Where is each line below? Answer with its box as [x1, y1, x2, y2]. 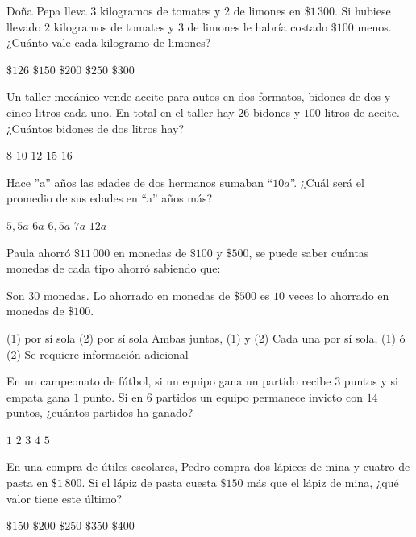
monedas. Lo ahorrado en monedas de [43, 286, 231, 303]
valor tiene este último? [6, 489, 123, 506]
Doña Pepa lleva [6, 2, 87, 19]
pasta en [6, 474, 48, 491]
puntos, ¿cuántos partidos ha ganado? [6, 404, 193, 421]
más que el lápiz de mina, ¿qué [247, 474, 399, 491]
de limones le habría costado [187, 18, 328, 35]
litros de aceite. [324, 103, 400, 120]
